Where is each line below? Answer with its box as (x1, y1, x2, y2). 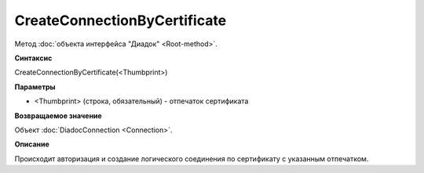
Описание (14, 139, 50, 149)
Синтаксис (14, 53, 53, 63)
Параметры (14, 82, 56, 92)
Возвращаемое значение (14, 110, 102, 121)
